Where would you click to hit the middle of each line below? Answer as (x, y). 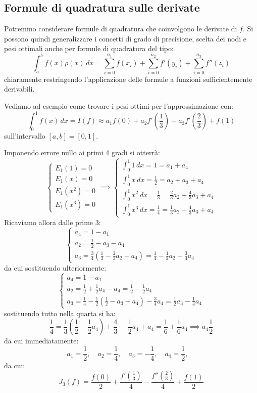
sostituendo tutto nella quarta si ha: (60, 313)
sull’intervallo (25, 135)
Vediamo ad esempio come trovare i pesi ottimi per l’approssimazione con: (119, 106)
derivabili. (19, 89)
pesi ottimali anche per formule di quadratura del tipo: (89, 48)
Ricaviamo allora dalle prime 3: (53, 222)
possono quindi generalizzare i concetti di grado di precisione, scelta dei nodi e (125, 38)
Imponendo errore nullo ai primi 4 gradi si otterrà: (82, 152)
